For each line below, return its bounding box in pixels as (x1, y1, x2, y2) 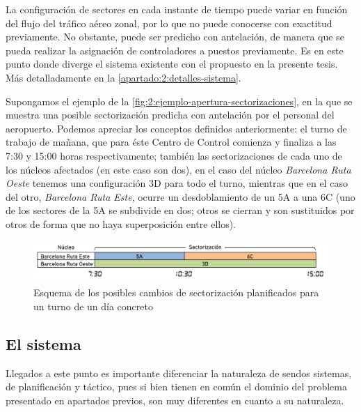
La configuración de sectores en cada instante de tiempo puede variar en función (6, 2, 348, 16)
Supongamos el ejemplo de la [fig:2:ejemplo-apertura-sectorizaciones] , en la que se (6, 93, 353, 108)
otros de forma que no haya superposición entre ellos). (6, 216, 236, 231)
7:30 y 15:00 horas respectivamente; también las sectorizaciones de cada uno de (6, 148, 342, 162)
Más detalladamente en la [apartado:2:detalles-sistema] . (6, 70, 241, 84)
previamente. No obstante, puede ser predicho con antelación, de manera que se (6, 29, 344, 44)
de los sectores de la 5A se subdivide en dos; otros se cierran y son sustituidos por (6, 203, 355, 218)
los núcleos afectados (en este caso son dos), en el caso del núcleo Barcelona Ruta (6, 162, 351, 176)
